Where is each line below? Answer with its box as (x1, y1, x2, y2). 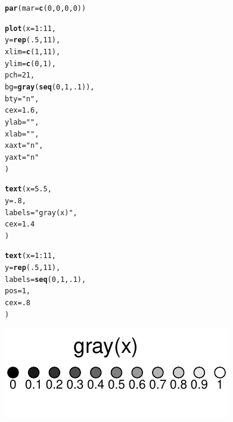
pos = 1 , (5, 287, 30, 296)
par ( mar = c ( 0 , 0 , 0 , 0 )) (5, 4, 86, 13)
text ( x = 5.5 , (5, 185, 52, 194)
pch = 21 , (5, 71, 35, 80)
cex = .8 (5, 299, 30, 308)
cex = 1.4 (5, 220, 35, 229)
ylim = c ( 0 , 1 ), (5, 59, 56, 68)
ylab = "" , (5, 117, 39, 126)
